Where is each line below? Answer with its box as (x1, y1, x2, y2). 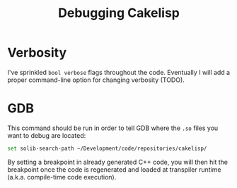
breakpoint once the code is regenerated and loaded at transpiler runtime (7, 165, 221, 174)
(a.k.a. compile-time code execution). (7, 172, 117, 181)
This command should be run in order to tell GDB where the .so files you (7, 124, 219, 132)
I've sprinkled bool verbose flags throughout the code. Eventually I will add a (7, 68, 231, 76)
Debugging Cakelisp (57, 5, 180, 21)
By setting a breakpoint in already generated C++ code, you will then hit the (7, 158, 229, 166)
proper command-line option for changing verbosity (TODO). (7, 76, 185, 84)
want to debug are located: (7, 131, 86, 139)
